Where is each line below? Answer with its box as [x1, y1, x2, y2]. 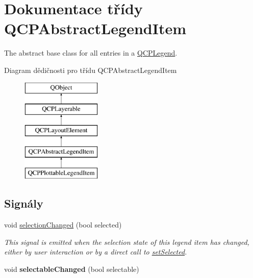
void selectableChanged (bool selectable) [4, 264, 139, 274]
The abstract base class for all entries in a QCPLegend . [4, 47, 178, 58]
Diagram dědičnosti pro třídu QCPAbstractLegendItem [4, 64, 177, 75]
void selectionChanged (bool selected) [4, 219, 122, 230]
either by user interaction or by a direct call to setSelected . [4, 246, 187, 257]
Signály [4, 195, 43, 211]
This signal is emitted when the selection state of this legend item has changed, [4, 236, 249, 247]
